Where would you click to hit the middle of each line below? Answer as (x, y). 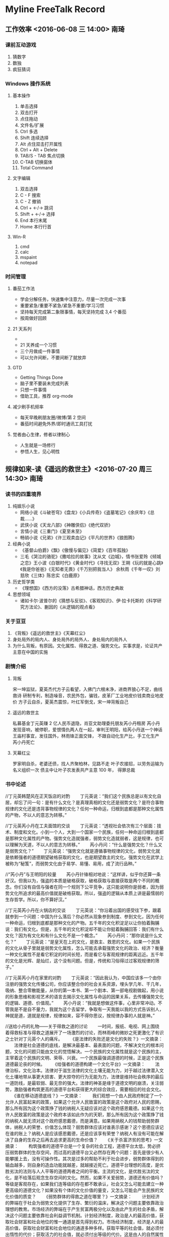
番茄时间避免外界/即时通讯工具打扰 (56, 424)
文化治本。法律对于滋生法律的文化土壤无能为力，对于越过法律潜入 (91, 1071)
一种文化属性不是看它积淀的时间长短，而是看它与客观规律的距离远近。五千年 (84, 954)
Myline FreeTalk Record (55, 9)
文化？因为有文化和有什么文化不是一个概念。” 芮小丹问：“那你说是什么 (82, 936)
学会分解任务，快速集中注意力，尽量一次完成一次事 (73, 299)
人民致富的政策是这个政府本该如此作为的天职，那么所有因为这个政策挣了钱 (87, 1115)
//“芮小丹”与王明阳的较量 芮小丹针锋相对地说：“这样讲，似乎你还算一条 (83, 874)
